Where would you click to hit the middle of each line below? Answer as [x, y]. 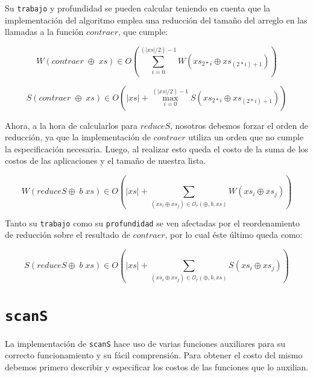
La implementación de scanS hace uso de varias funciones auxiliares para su [145, 343]
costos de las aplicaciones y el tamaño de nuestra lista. [106, 160]
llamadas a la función [44, 32]
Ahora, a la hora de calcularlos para [71, 125]
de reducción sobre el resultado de [68, 235]
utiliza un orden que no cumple [246, 137]
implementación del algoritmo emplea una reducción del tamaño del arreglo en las [156, 20]
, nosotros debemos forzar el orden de [239, 125]
